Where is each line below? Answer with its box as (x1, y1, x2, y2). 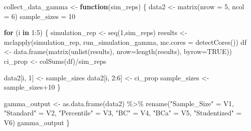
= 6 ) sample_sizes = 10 (4, 11, 75, 21)
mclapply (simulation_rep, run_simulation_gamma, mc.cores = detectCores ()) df (4, 37, 247, 47)
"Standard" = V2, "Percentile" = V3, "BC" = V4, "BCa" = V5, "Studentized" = (4, 108, 242, 118)
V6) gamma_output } (4, 117, 70, 127)
